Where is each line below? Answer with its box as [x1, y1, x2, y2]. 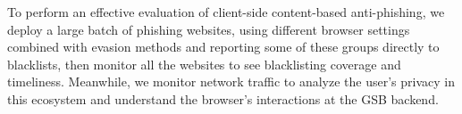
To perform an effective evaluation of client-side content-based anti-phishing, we [7, 3, 445, 20]
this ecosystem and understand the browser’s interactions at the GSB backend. [7, 89, 439, 108]
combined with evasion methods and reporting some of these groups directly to [7, 37, 440, 56]
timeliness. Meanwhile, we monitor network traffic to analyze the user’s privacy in [7, 72, 455, 91]
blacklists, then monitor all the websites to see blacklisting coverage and [7, 54, 401, 73]
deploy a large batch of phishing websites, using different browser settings [7, 20, 410, 38]
